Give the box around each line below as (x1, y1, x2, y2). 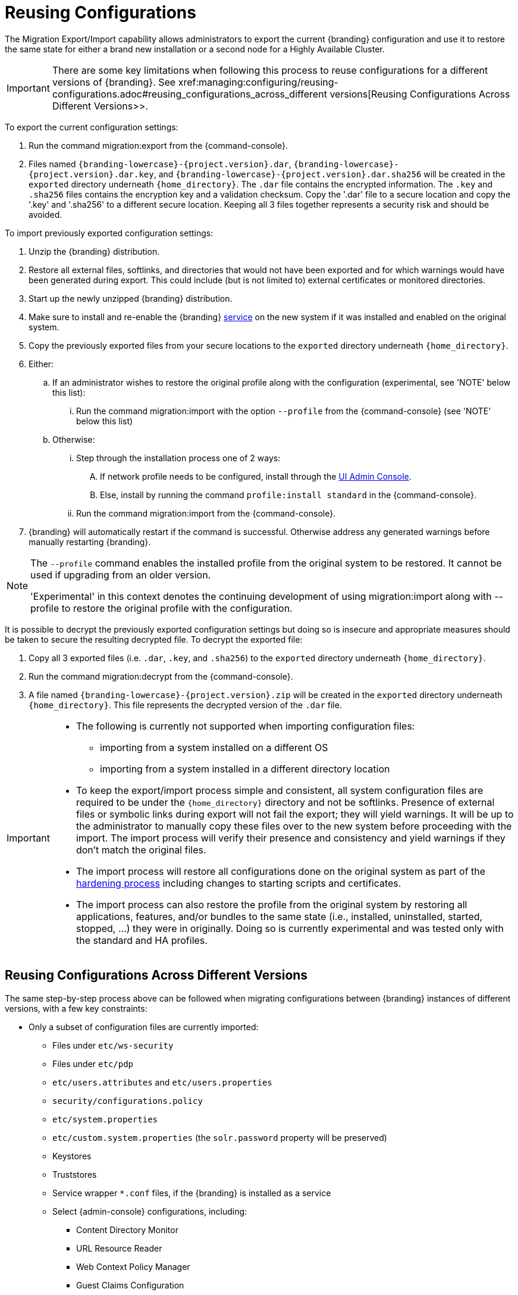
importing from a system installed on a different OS (99, 741, 328, 753)
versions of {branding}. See (52, 76, 176, 88)
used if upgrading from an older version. (30, 568, 211, 581)
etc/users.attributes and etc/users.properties (52, 1077, 272, 1087)
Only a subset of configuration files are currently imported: (29, 1021, 259, 1032)
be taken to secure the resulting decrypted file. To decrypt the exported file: (5, 634, 303, 645)
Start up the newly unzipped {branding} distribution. (29, 293, 233, 304)
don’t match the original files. (76, 843, 206, 856)
